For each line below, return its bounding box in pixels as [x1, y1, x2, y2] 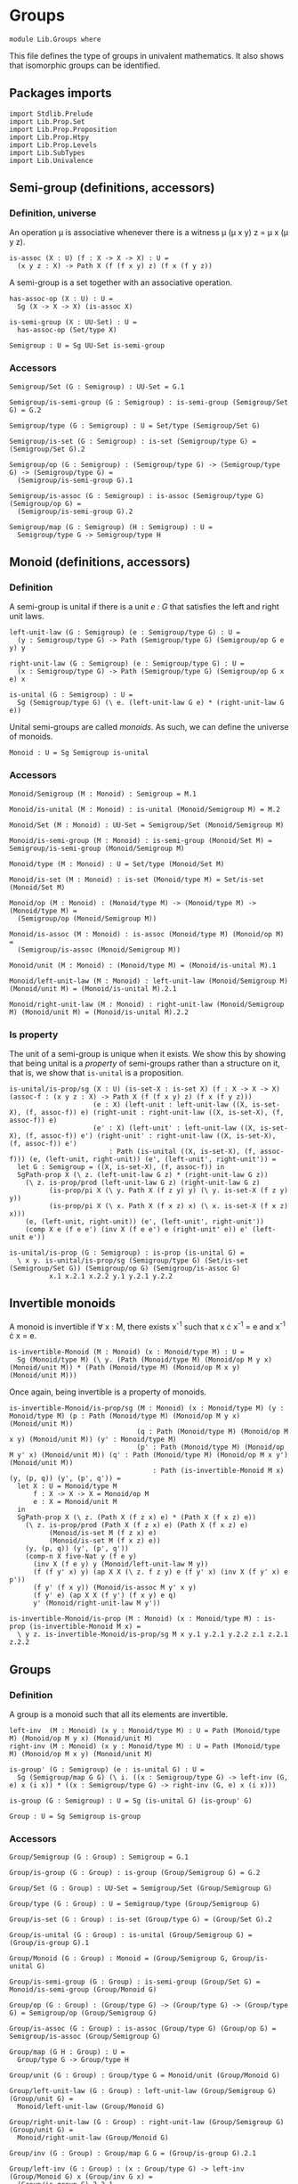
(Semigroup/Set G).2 [9, 445, 86, 454]
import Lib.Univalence [9, 156, 93, 165]
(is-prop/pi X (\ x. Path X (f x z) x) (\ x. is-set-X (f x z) [48, 1202, 289, 1211]
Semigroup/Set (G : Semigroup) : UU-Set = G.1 [9, 382, 185, 391]
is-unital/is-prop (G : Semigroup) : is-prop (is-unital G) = [9, 1248, 245, 1257]
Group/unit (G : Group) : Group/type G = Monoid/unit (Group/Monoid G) [9, 2071, 280, 2081]
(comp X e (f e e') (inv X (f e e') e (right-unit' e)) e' [25, 1225, 249, 1234]
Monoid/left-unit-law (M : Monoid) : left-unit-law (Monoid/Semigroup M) [9, 977, 289, 986]
